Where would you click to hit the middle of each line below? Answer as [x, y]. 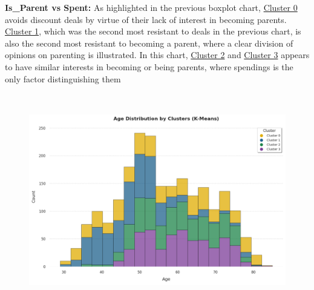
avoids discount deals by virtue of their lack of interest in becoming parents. [146, 19]
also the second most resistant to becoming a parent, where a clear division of [149, 43]
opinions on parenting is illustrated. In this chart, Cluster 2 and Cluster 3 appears [157, 55]
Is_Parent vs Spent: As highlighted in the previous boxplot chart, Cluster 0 [151, 7]
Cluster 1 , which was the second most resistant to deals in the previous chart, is [153, 31]
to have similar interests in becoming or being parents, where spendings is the [149, 66]
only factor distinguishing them [63, 78]
